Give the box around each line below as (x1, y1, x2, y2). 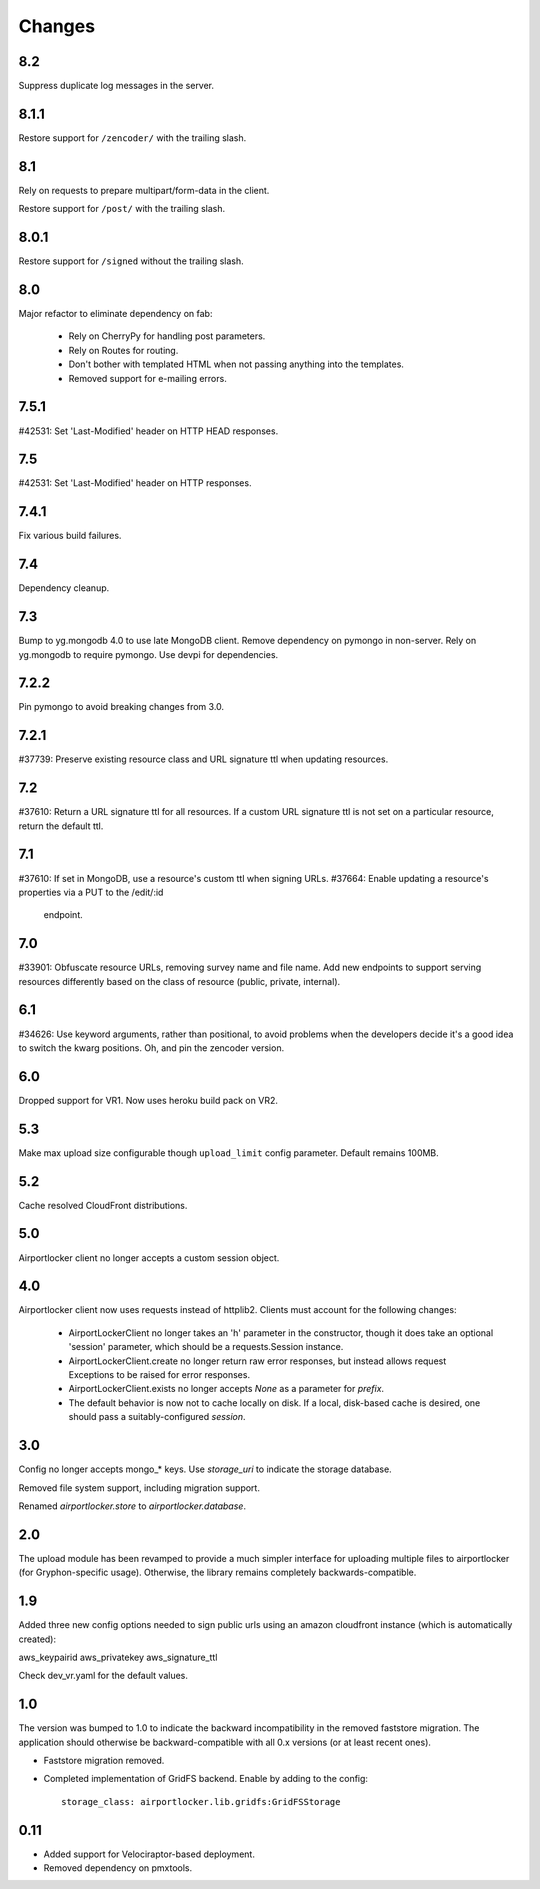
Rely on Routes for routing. (68, 344, 179, 356)
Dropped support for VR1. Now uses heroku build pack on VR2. (18, 1094, 279, 1106)
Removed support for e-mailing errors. (68, 372, 227, 384)
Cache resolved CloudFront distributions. (18, 1199, 188, 1211)
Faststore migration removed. (43, 1754, 165, 1766)
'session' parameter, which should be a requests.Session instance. (68, 1341, 344, 1353)
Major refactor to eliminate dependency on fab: (18, 308, 213, 320)
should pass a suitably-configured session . (68, 1411, 246, 1423)
